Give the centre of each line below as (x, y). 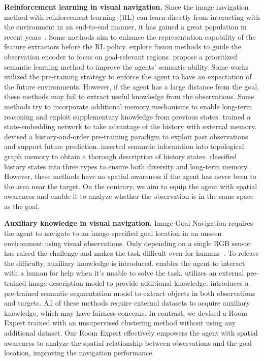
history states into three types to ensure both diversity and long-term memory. (127, 166)
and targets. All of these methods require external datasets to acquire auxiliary (127, 303)
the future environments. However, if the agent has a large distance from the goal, (132, 86)
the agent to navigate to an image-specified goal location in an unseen (113, 233)
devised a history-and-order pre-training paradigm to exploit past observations (126, 136)
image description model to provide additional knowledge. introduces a (139, 283)
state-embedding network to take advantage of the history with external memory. (130, 126)
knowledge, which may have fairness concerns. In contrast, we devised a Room (126, 312)
